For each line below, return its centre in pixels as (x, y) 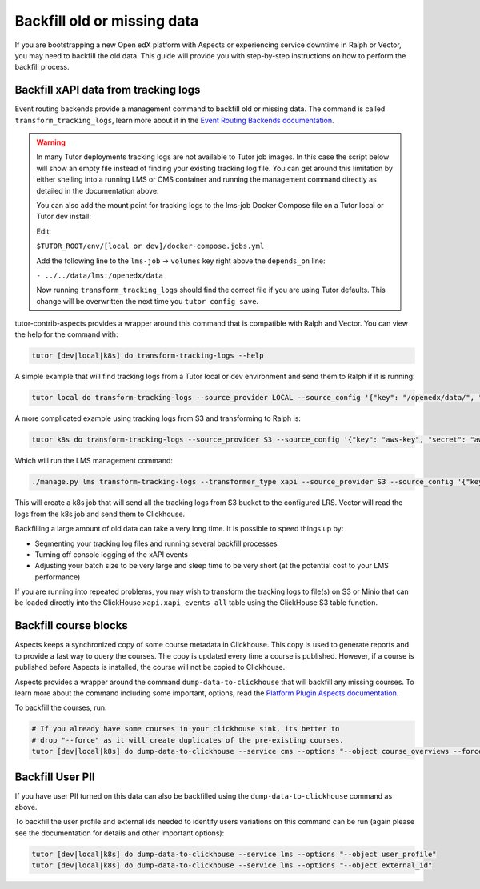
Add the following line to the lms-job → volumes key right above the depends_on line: (181, 261)
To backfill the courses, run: (61, 707)
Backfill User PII (55, 777)
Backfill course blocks (71, 625)
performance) (58, 577)
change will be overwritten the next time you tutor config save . (148, 301)
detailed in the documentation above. (98, 190)
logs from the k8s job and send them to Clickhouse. (100, 514)
